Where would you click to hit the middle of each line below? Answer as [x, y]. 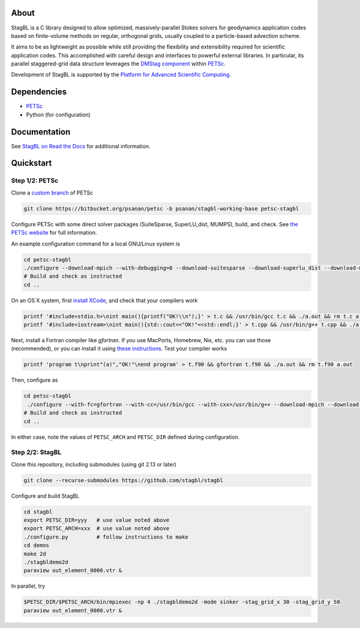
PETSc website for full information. [54, 233]
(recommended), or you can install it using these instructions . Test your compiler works [119, 349]
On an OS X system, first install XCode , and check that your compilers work [104, 300]
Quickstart [31, 163]
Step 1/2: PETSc [35, 181]
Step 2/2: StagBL [36, 452]
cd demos [37, 545]
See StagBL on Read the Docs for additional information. [81, 146]
